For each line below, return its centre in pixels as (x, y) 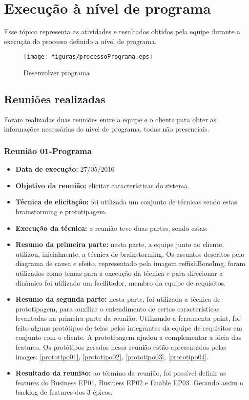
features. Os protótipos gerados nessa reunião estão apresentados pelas (121, 347)
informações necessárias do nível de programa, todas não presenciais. (107, 129)
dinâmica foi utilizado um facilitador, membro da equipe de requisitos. (121, 282)
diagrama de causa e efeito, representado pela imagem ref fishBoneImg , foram (130, 263)
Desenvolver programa (57, 72)
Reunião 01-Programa (48, 150)
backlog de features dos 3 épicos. (64, 392)
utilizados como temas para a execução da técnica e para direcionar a (119, 273)
